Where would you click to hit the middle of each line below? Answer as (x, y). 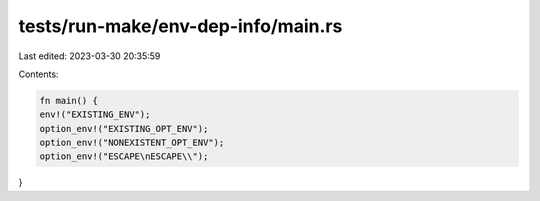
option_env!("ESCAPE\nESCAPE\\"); (124, 156)
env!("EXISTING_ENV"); (95, 114)
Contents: (38, 74)
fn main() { (69, 100)
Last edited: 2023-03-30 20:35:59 (89, 56)
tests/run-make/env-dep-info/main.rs (180, 26)
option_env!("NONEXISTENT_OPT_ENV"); (132, 143)
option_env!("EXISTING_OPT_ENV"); (124, 128)
